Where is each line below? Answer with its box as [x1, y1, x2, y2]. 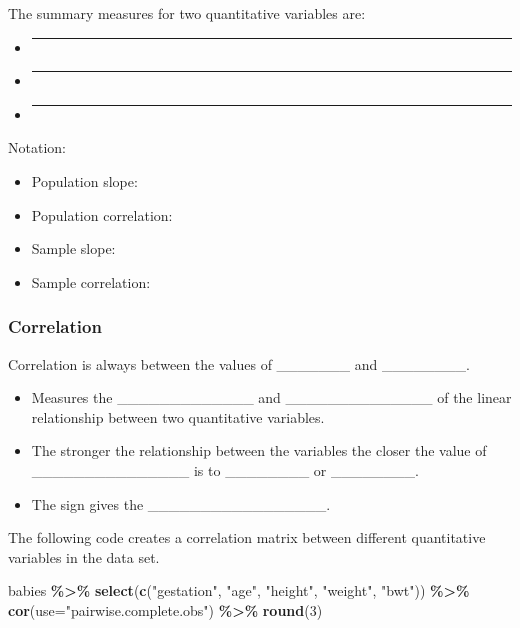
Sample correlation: [31, 271, 151, 292]
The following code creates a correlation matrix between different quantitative [8, 527, 486, 548]
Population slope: [31, 170, 138, 191]
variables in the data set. [8, 546, 160, 567]
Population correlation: [31, 204, 173, 225]
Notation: [8, 137, 66, 158]
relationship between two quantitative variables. [31, 406, 325, 427]
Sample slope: [31, 238, 116, 259]
